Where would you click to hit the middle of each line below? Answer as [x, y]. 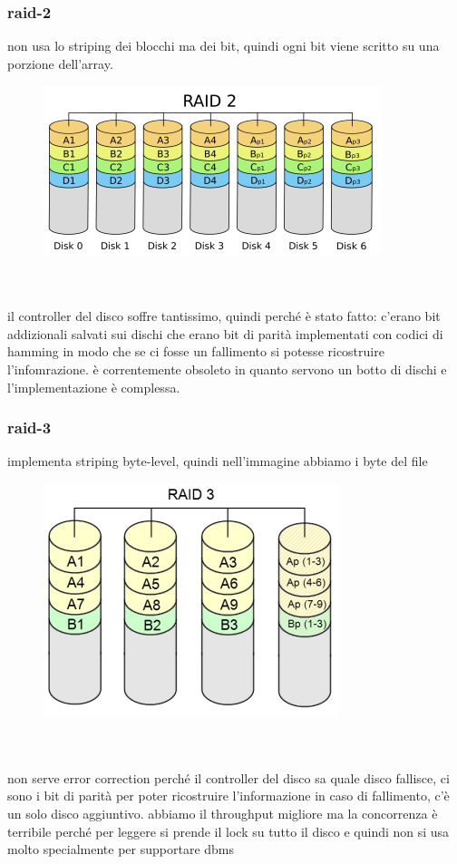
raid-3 [29, 427]
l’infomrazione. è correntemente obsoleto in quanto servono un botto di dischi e [227, 369]
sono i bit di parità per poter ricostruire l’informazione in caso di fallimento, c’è [228, 796]
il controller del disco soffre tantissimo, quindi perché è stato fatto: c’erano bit [224, 316]
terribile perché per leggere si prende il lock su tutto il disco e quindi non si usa [228, 831]
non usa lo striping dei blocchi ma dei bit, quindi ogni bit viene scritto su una [224, 46]
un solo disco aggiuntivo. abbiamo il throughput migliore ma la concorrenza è [223, 813]
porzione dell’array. [60, 63]
